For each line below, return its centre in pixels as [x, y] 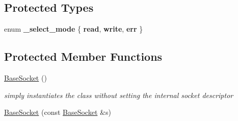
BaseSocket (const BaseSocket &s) [58, 112]
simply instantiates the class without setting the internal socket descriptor [119, 95]
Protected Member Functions [83, 56]
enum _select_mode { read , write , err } [74, 29]
